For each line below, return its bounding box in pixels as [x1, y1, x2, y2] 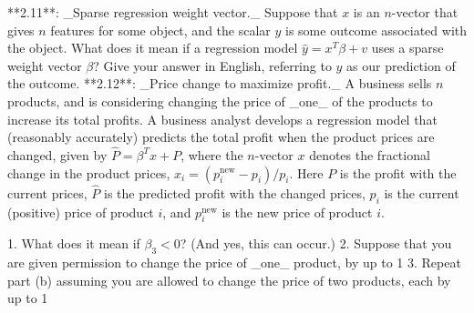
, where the [180, 145, 243, 164]
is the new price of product [222, 202, 373, 221]
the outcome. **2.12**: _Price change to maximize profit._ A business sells [7, 74, 432, 93]
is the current [384, 183, 459, 202]
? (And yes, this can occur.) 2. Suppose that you [180, 234, 452, 253]
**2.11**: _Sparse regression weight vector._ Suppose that [7, 3, 338, 21]
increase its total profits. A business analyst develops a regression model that [7, 109, 438, 128]
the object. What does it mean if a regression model [7, 38, 298, 57]
